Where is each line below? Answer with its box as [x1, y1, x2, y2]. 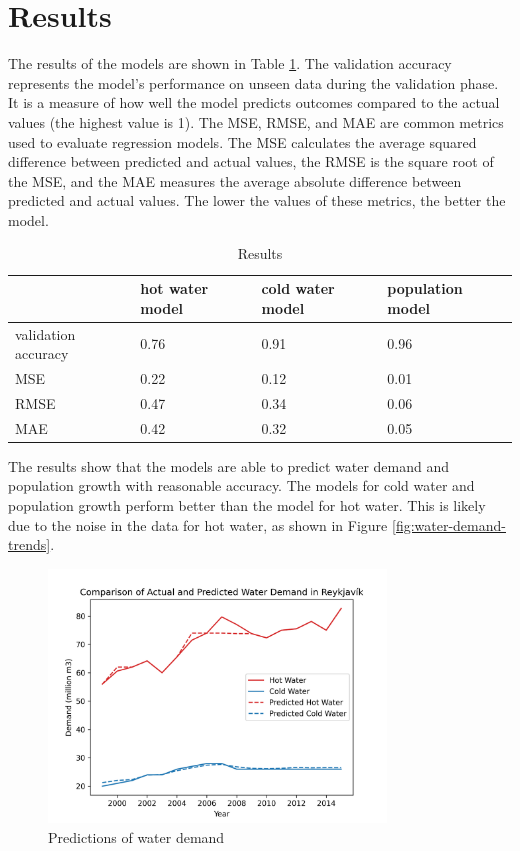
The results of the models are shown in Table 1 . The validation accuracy [8, 53, 452, 74]
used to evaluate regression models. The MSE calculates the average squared [8, 131, 477, 152]
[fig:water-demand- [391, 514, 506, 535]
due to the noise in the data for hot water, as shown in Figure [8, 514, 388, 535]
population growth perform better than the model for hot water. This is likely [8, 494, 486, 515]
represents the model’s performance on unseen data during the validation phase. [8, 72, 499, 93]
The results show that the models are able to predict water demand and [8, 455, 450, 476]
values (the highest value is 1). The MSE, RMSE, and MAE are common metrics [8, 111, 504, 132]
